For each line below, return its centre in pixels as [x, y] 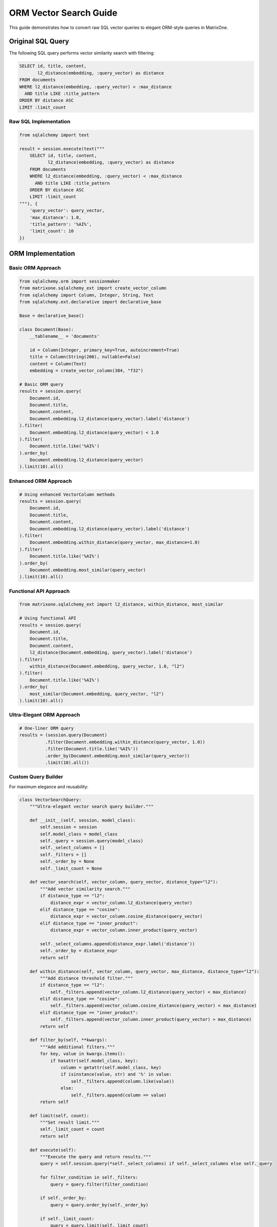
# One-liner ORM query [46, 728]
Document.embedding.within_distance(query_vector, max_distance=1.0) [115, 543]
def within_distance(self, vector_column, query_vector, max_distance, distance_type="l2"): [144, 971]
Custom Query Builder [36, 777]
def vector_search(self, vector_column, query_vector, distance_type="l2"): [124, 882]
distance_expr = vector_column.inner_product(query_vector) [124, 930]
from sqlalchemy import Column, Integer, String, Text [86, 295]
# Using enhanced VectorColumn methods [67, 494]
